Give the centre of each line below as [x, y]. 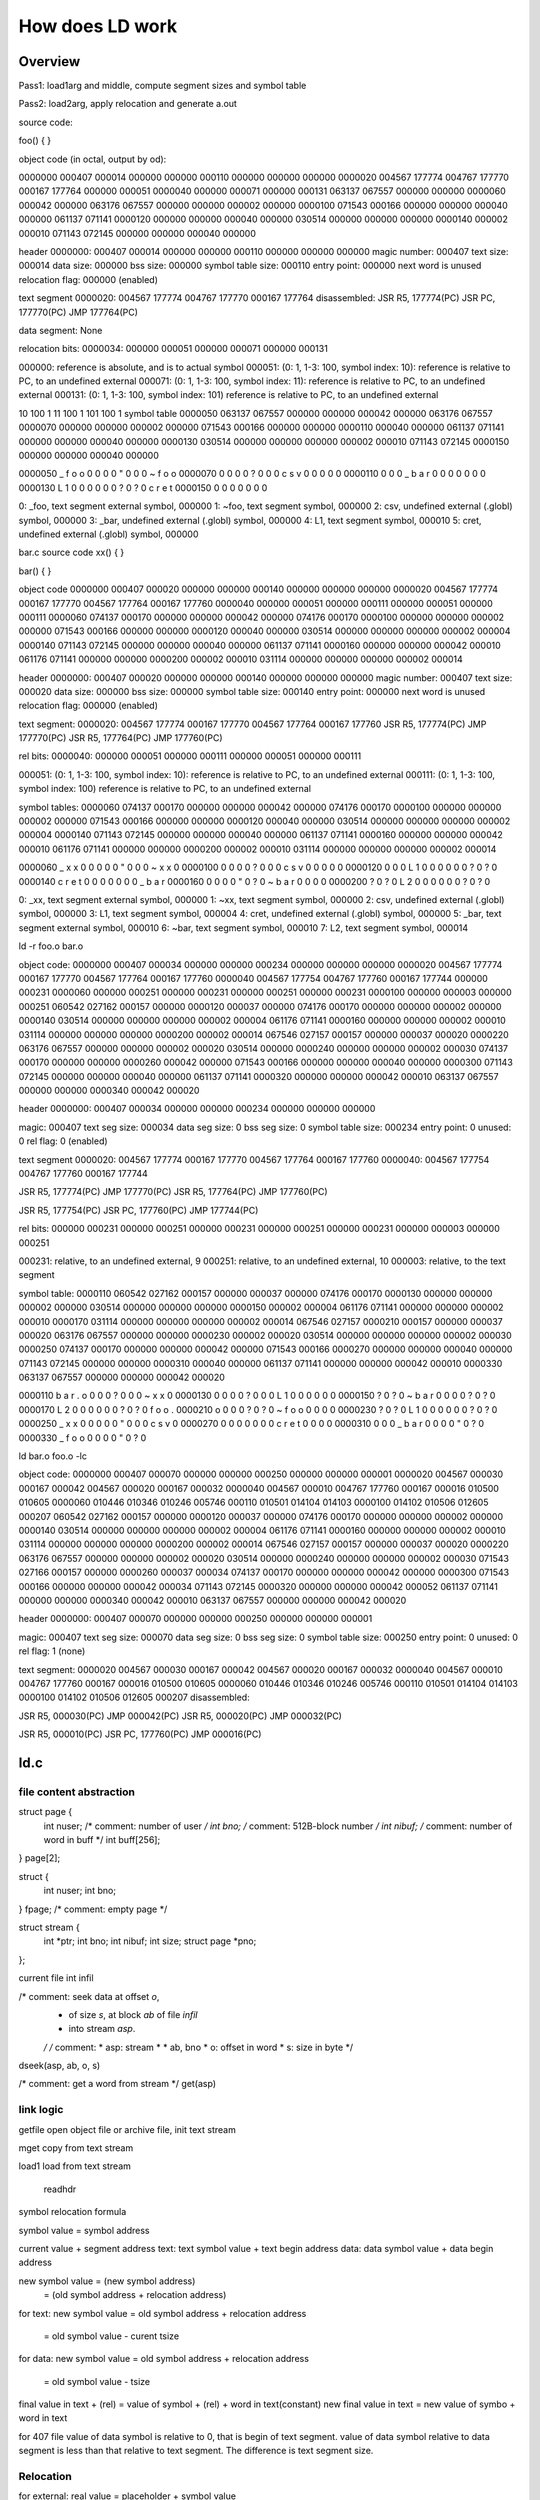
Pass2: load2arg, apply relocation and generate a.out [127, 104]
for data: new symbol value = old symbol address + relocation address [164, 2359]
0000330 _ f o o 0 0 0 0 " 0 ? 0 [82, 1437]
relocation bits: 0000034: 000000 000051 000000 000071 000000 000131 [173, 349]
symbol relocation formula [72, 2212]
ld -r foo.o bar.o [51, 946]
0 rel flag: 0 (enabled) [63, 1141]
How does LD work [98, 26]
